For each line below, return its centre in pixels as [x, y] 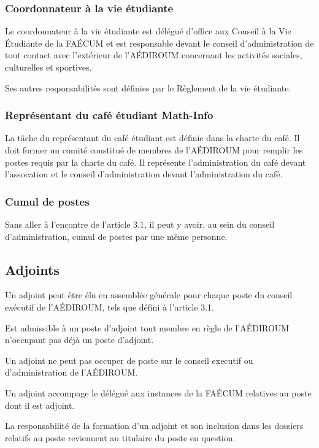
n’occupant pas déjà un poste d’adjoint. [79, 340]
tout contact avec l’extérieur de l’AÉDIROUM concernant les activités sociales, [154, 55]
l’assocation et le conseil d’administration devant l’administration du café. [144, 174]
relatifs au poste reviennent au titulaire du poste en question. [120, 437]
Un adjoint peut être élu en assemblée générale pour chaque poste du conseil [149, 295]
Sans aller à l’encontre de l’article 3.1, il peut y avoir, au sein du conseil [140, 224]
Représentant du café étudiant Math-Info [109, 115]
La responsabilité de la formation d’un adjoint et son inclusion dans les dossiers [154, 426]
